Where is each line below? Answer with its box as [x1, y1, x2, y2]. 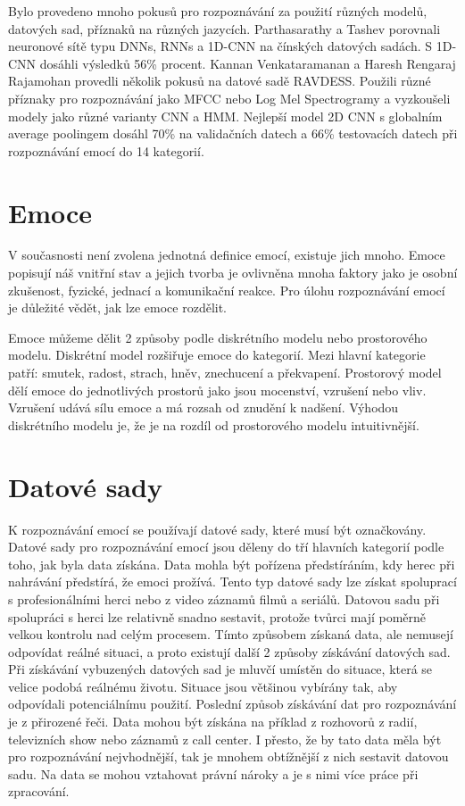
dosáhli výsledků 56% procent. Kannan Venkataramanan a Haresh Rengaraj [39, 54, 456, 72]
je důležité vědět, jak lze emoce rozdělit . [8, 298, 228, 317]
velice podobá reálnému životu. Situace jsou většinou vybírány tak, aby [8, 677, 398, 695]
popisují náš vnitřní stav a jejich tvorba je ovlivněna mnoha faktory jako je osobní [8, 263, 458, 282]
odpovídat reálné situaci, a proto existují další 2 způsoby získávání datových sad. [8, 642, 451, 661]
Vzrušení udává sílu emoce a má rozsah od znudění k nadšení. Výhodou [8, 398, 399, 417]
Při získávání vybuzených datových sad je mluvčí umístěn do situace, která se [8, 660, 433, 678]
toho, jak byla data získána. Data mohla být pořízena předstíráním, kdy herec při [8, 554, 455, 573]
